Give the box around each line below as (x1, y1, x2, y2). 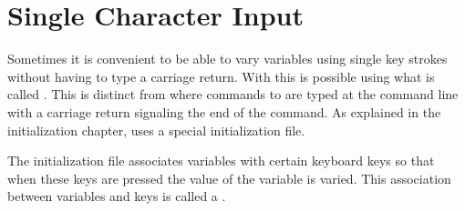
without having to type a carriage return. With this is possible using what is (7, 66, 435, 85)
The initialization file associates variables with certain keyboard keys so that (7, 151, 435, 170)
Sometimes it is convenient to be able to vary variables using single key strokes (7, 49, 448, 68)
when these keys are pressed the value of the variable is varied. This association (7, 168, 451, 187)
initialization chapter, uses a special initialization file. (7, 120, 305, 139)
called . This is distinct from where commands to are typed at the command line (7, 85, 459, 104)
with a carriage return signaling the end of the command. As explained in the (7, 102, 441, 121)
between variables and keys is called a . (7, 186, 226, 206)
